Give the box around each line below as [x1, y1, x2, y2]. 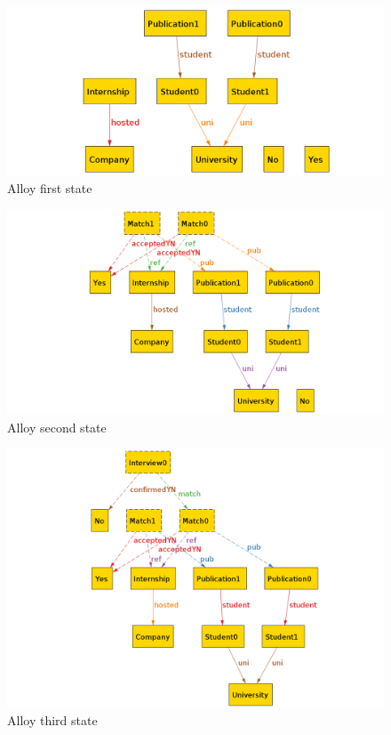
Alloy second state [7, 417, 107, 436]
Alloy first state [7, 178, 92, 197]
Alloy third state [7, 711, 98, 730]
